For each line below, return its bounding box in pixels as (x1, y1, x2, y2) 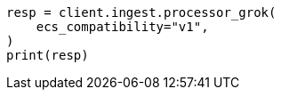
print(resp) (6, 48, 89, 62)
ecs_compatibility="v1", (36, 20, 209, 34)
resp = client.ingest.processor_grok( (6, 5, 277, 20)
